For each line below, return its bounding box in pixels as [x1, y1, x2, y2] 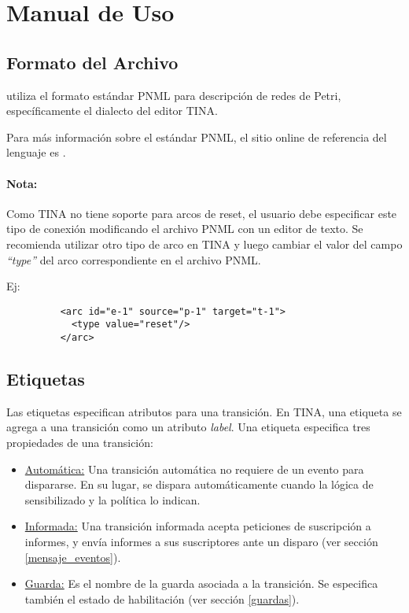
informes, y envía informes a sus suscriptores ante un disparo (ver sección [24, 534, 378, 550]
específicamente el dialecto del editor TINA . [6, 102, 218, 119]
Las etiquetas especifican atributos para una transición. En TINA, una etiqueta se [6, 403, 402, 419]
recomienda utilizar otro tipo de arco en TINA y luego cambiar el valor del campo [6, 235, 403, 252]
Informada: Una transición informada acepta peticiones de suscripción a [24, 518, 371, 534]
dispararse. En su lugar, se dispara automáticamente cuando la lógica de [24, 476, 374, 493]
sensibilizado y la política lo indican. [24, 491, 201, 508]
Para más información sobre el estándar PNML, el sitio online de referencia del [6, 128, 387, 145]
